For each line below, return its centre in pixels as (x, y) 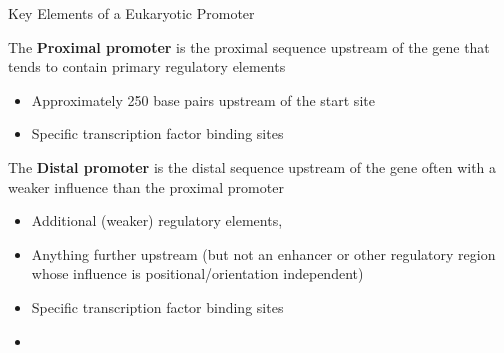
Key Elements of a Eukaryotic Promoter (131, 13)
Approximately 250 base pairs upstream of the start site (203, 99)
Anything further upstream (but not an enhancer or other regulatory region (263, 253)
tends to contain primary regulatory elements (147, 66)
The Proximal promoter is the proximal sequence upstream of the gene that (249, 46)
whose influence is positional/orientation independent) (197, 273)
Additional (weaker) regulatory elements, (157, 220)
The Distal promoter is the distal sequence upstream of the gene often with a (252, 166)
